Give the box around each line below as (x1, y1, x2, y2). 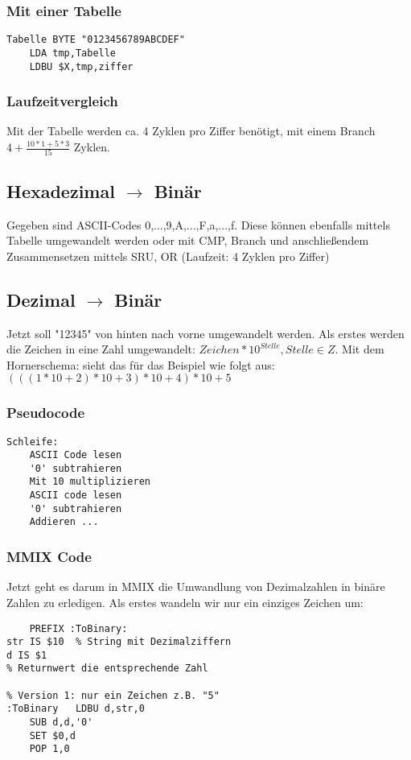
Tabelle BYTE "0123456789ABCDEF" (6, 34, 185, 46)
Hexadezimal (6, 178, 115, 203)
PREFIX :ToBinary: (29, 622, 128, 634)
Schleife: (6, 436, 59, 448)
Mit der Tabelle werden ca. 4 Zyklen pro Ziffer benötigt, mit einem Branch (6, 122, 376, 139)
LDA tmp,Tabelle (29, 47, 117, 59)
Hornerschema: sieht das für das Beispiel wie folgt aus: (6, 356, 275, 373)
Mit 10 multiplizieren (29, 476, 150, 488)
